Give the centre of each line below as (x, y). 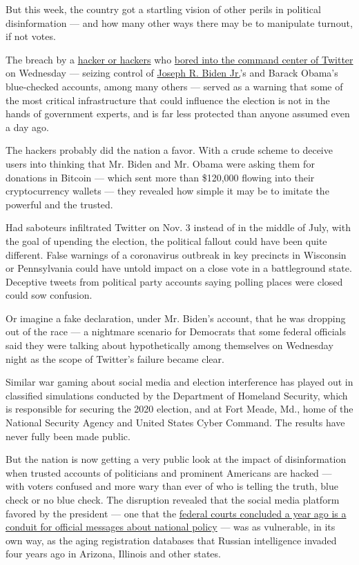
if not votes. (31, 36)
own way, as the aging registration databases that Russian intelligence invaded (171, 540)
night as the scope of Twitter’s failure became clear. (115, 358)
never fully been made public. (68, 436)
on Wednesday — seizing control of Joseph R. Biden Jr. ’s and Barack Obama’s (172, 73)
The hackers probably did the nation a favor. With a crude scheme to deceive (169, 150)
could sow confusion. (49, 295)
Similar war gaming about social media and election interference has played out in (179, 382)
